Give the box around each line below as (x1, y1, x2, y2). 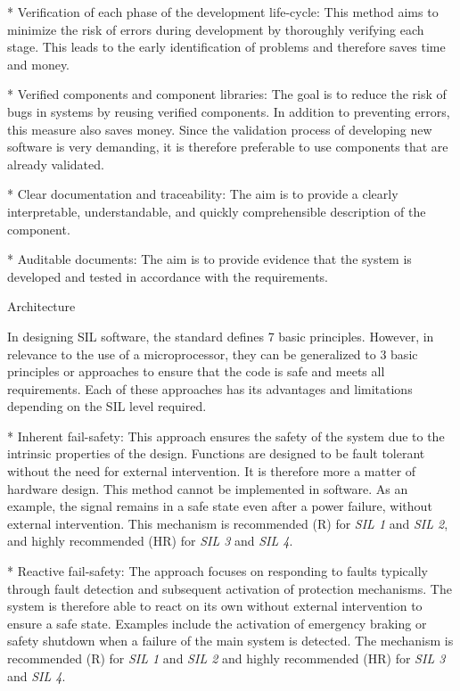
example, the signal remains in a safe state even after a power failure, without (7, 497, 432, 515)
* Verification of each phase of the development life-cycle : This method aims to (7, 3, 439, 21)
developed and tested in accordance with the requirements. (7, 267, 328, 285)
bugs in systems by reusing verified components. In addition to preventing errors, (7, 102, 450, 120)
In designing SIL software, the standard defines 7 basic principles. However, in (7, 326, 434, 345)
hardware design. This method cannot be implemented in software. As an (7, 479, 408, 498)
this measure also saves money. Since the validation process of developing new (7, 119, 432, 138)
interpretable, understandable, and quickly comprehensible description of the (7, 202, 426, 220)
